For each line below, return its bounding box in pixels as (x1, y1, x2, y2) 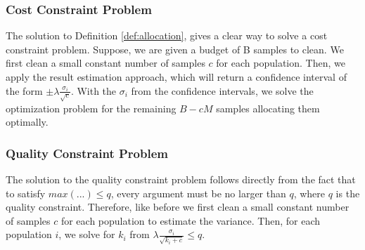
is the (335, 185, 360, 200)
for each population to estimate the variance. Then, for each (60, 213, 321, 228)
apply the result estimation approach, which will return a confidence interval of (6, 70, 347, 84)
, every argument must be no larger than (110, 185, 286, 200)
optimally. (6, 114, 49, 129)
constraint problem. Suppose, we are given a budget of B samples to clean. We (6, 41, 344, 56)
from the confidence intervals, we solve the (131, 83, 314, 98)
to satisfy (6, 185, 46, 200)
